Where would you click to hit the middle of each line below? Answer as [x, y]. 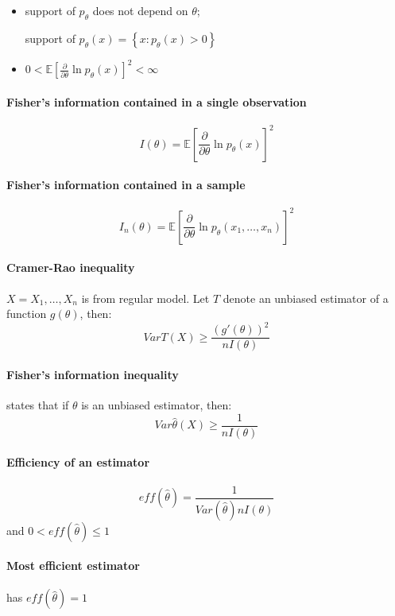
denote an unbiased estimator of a [306, 298]
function [27, 314]
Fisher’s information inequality [93, 375]
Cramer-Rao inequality [71, 267]
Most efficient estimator [73, 566]
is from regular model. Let [145, 298]
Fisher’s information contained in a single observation [157, 101]
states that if [38, 405]
